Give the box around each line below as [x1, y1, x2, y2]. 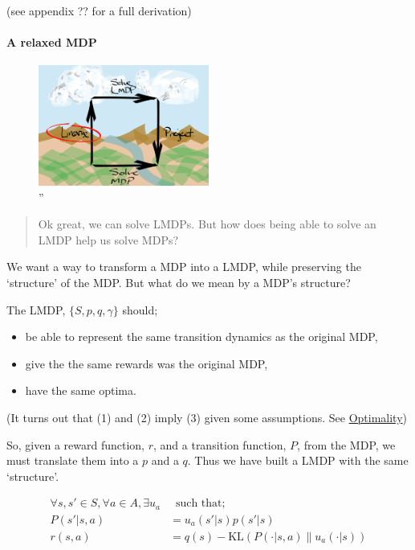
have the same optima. [25, 382, 136, 399]
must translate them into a [6, 452, 139, 469]
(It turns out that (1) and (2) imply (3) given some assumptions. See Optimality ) [6, 409, 407, 425]
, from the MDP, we [297, 436, 396, 453]
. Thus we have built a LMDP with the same [187, 452, 409, 469]
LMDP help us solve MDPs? [38, 231, 179, 248]
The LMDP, [6, 301, 66, 318]
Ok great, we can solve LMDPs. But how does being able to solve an [38, 215, 376, 232]
